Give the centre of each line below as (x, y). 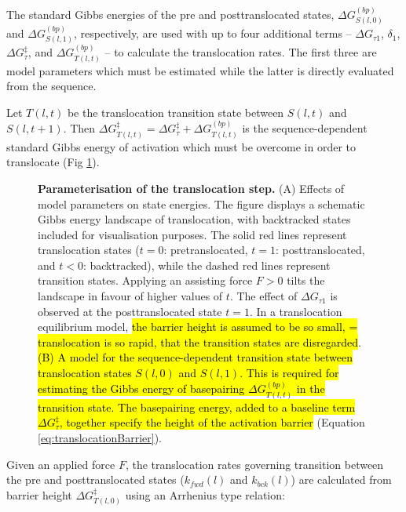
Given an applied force (61, 464)
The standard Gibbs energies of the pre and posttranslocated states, (170, 14)
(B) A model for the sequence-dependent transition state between (196, 357)
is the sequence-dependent (305, 128)
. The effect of (263, 296)
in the (311, 389)
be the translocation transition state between (176, 112)
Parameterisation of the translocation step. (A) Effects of (191, 188)
